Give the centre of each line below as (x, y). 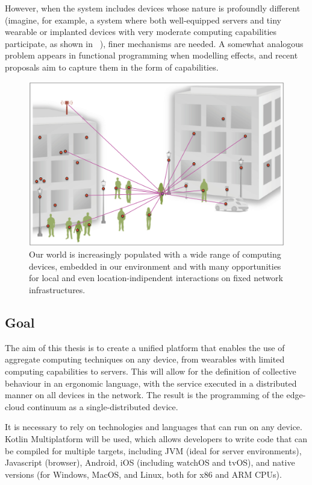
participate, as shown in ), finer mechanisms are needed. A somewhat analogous (154, 43)
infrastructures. (57, 289)
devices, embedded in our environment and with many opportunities (155, 266)
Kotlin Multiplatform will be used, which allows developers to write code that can (156, 438)
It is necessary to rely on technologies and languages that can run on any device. (154, 427)
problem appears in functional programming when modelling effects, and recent (151, 55)
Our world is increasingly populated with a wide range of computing (155, 254)
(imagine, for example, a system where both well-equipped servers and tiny (143, 20)
